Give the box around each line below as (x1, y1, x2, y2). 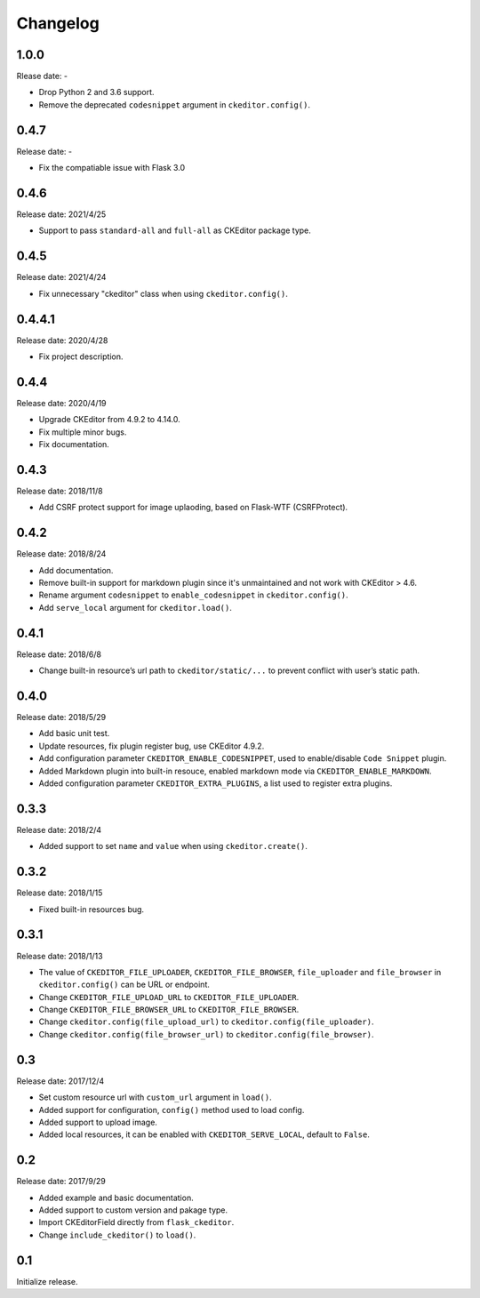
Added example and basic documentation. (38, 1192, 195, 1203)
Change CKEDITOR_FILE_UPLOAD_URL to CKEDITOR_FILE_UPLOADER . (38, 991, 300, 1002)
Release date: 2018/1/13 (16, 950, 103, 961)
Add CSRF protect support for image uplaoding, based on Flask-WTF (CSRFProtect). (38, 502, 348, 513)
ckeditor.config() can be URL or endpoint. (38, 979, 211, 990)
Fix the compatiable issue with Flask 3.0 (38, 163, 186, 173)
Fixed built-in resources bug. (38, 903, 145, 915)
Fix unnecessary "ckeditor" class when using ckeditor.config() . (38, 288, 288, 299)
